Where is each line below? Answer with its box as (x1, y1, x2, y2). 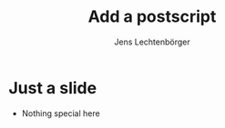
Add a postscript (87, 6, 217, 27)
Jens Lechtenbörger (114, 36, 190, 47)
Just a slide (8, 77, 97, 98)
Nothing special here (21, 107, 101, 119)
